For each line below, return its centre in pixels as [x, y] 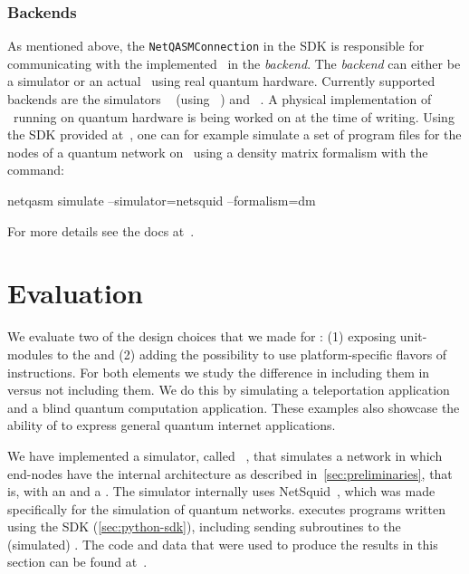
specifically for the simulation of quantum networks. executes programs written [226, 508]
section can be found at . [77, 562]
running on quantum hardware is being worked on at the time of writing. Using [234, 116]
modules [30, 354]
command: [36, 170]
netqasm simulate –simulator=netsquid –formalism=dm [162, 201]
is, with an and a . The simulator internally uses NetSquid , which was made [221, 491]
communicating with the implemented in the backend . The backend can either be [234, 63]
